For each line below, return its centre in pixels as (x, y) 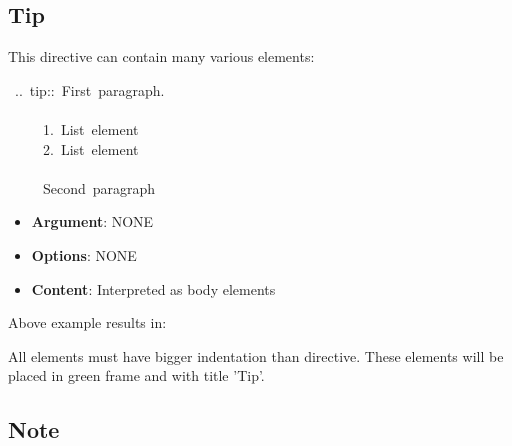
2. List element (90, 148)
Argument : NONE (92, 221)
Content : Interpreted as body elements (153, 288)
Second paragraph (99, 187)
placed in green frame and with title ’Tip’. (136, 375)
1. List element (90, 128)
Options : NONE (84, 254)
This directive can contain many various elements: (161, 56)
